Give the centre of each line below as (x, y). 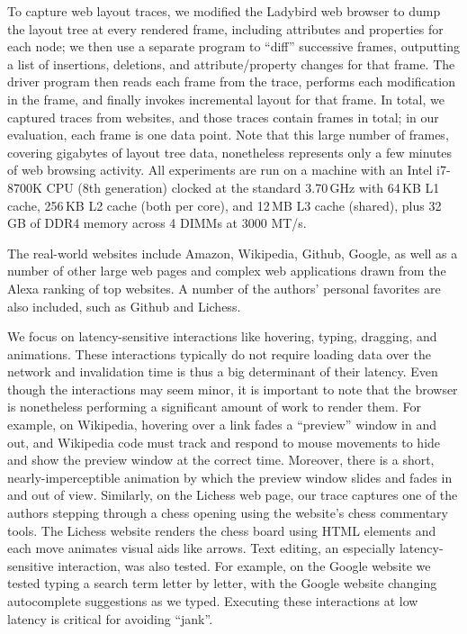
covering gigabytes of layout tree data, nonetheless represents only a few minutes (230, 152)
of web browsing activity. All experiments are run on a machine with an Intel (220, 170)
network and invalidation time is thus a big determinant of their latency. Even (223, 371)
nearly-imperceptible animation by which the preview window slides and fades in (230, 477)
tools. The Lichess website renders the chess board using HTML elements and (222, 530)
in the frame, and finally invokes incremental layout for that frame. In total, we (226, 99)
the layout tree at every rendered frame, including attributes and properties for (225, 28)
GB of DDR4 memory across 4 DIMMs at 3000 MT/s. (157, 223)
